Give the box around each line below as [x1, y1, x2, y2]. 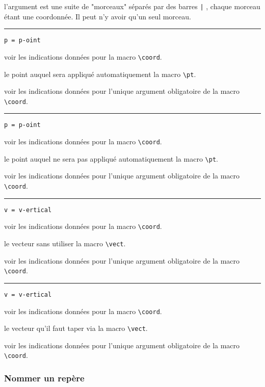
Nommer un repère [4, 372, 85, 384]
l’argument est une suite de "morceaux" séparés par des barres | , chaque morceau [4, 1, 260, 11]
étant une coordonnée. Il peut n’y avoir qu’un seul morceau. [4, 11, 191, 21]
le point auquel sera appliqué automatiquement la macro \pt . [4, 68, 196, 79]
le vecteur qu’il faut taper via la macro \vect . [4, 323, 148, 333]
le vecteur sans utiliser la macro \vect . [4, 238, 126, 248]
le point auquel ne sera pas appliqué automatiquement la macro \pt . [4, 153, 218, 164]
